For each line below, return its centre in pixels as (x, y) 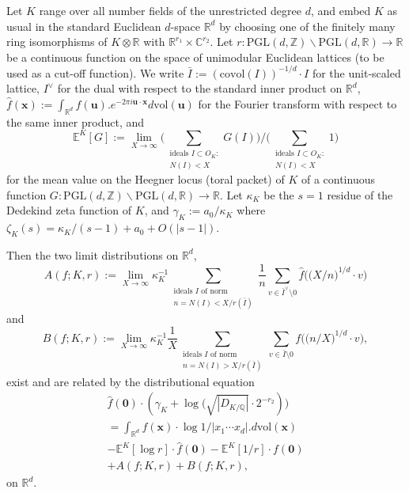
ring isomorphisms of (57, 42)
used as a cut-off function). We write (95, 72)
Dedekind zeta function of (69, 210)
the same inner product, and (76, 121)
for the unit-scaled (356, 72)
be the (279, 194)
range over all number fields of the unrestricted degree (170, 10)
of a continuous (338, 179)
